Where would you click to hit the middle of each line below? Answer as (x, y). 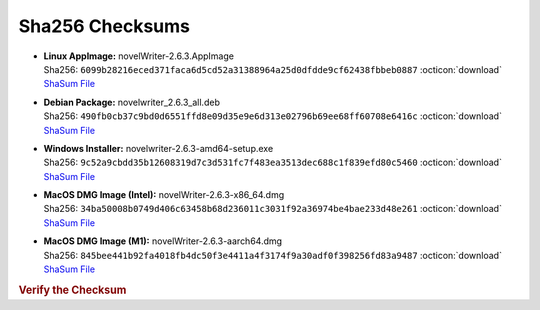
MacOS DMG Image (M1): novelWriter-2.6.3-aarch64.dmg (163, 241)
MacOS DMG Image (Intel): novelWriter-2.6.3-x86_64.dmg (164, 195)
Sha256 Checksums (104, 26)
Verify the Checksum (72, 290)
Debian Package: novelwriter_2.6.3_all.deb (131, 102)
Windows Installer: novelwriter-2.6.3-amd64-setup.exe (158, 148)
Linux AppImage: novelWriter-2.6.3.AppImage (139, 56)
